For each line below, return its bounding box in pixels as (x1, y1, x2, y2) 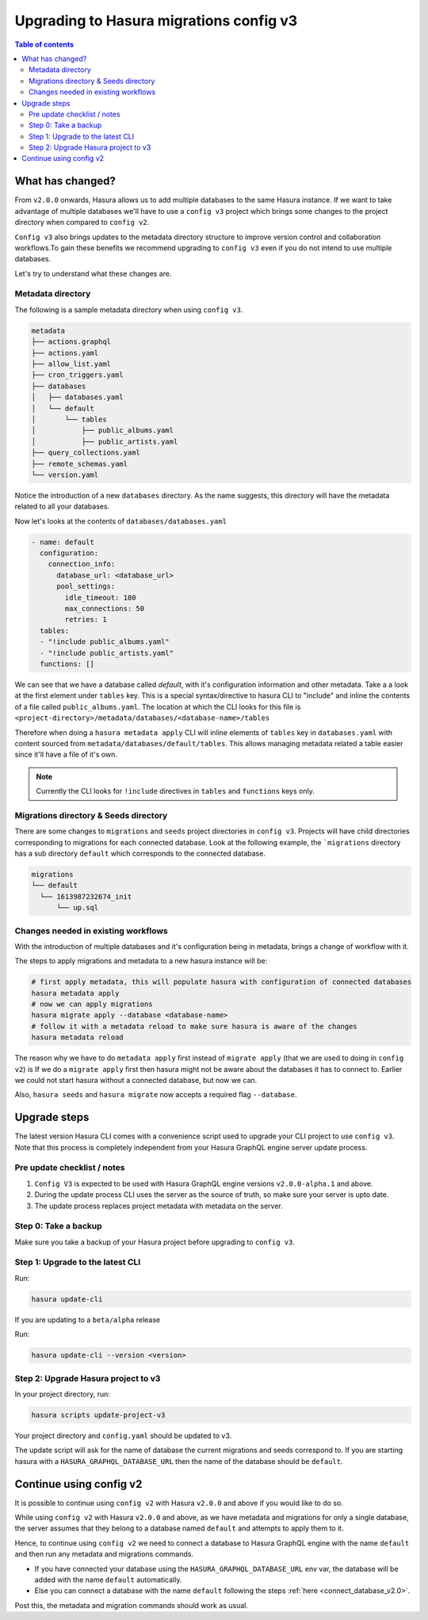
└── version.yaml (31, 470, 99, 479)
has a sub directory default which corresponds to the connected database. (14, 848, 266, 858)
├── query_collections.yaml (31, 448, 140, 457)
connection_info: (48, 559, 116, 569)
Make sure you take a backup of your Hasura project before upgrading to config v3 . (14, 1237, 295, 1247)
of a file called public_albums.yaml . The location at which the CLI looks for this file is (14, 702, 301, 711)
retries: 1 (64, 615, 107, 624)
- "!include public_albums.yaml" (40, 638, 170, 646)
